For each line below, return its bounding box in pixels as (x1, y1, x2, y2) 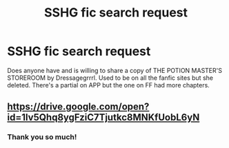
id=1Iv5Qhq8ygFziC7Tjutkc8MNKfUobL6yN (7, 112, 200, 123)
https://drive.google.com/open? (7, 101, 150, 113)
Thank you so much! (7, 132, 77, 142)
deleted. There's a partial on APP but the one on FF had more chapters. (7, 81, 210, 89)
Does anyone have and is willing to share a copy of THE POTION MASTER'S (7, 66, 223, 74)
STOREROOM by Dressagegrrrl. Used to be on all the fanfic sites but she (7, 74, 214, 82)
